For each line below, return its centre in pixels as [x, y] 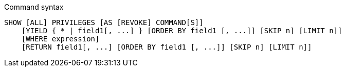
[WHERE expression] [60, 39]
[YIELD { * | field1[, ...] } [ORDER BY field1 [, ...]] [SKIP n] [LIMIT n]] [182, 31]
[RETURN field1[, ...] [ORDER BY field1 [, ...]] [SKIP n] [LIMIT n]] [167, 47]
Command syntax [34, 7]
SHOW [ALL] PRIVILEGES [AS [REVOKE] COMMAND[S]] [104, 22]
